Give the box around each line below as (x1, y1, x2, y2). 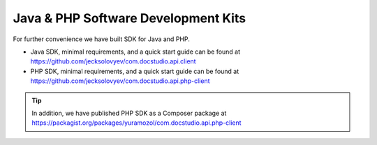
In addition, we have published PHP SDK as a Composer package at (31, 109, 227, 117)
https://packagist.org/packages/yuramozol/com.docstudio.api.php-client (31, 119, 242, 127)
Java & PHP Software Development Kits (13, 10, 246, 26)
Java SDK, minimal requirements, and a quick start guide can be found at (30, 47, 241, 56)
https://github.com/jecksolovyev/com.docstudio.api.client (30, 57, 196, 66)
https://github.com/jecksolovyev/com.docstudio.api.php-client (30, 77, 210, 85)
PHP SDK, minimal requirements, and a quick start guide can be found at (30, 67, 239, 75)
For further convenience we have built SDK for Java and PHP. (13, 35, 190, 43)
